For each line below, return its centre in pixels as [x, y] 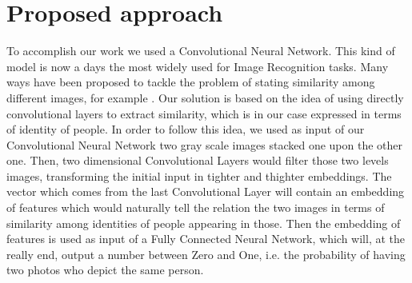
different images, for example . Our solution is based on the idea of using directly [205, 97]
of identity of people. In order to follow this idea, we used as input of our [186, 129]
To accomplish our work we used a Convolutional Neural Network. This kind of [201, 51]
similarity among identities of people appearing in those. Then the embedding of [204, 223]
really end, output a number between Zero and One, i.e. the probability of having [206, 254]
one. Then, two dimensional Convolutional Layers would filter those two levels [198, 160]
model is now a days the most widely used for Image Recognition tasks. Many [198, 66]
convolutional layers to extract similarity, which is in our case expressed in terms [204, 113]
